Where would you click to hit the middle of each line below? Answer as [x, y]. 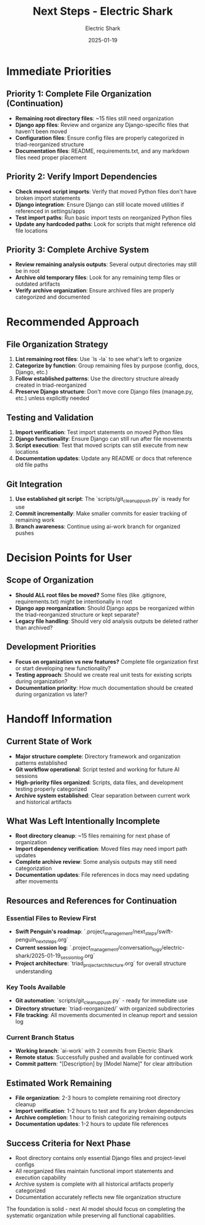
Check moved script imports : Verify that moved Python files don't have [106, 191]
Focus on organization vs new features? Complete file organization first [107, 662]
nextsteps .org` [52, 940]
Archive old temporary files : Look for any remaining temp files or [98, 278]
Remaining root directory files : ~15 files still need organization [95, 118]
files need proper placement [51, 157]
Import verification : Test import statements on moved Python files [99, 432]
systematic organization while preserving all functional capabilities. [91, 1216]
